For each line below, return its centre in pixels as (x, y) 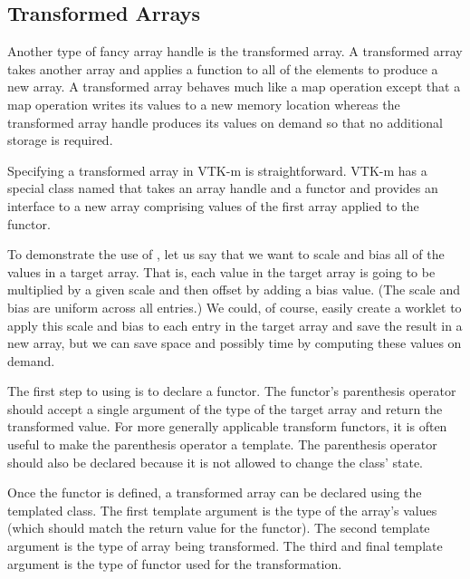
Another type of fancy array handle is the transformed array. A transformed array (235, 51)
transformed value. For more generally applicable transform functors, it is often (227, 426)
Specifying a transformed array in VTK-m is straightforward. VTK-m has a (217, 170)
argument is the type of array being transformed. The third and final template (225, 546)
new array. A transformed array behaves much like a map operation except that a (234, 87)
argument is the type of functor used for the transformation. (175, 563)
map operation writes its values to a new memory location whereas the (204, 104)
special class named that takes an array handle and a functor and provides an (223, 188)
